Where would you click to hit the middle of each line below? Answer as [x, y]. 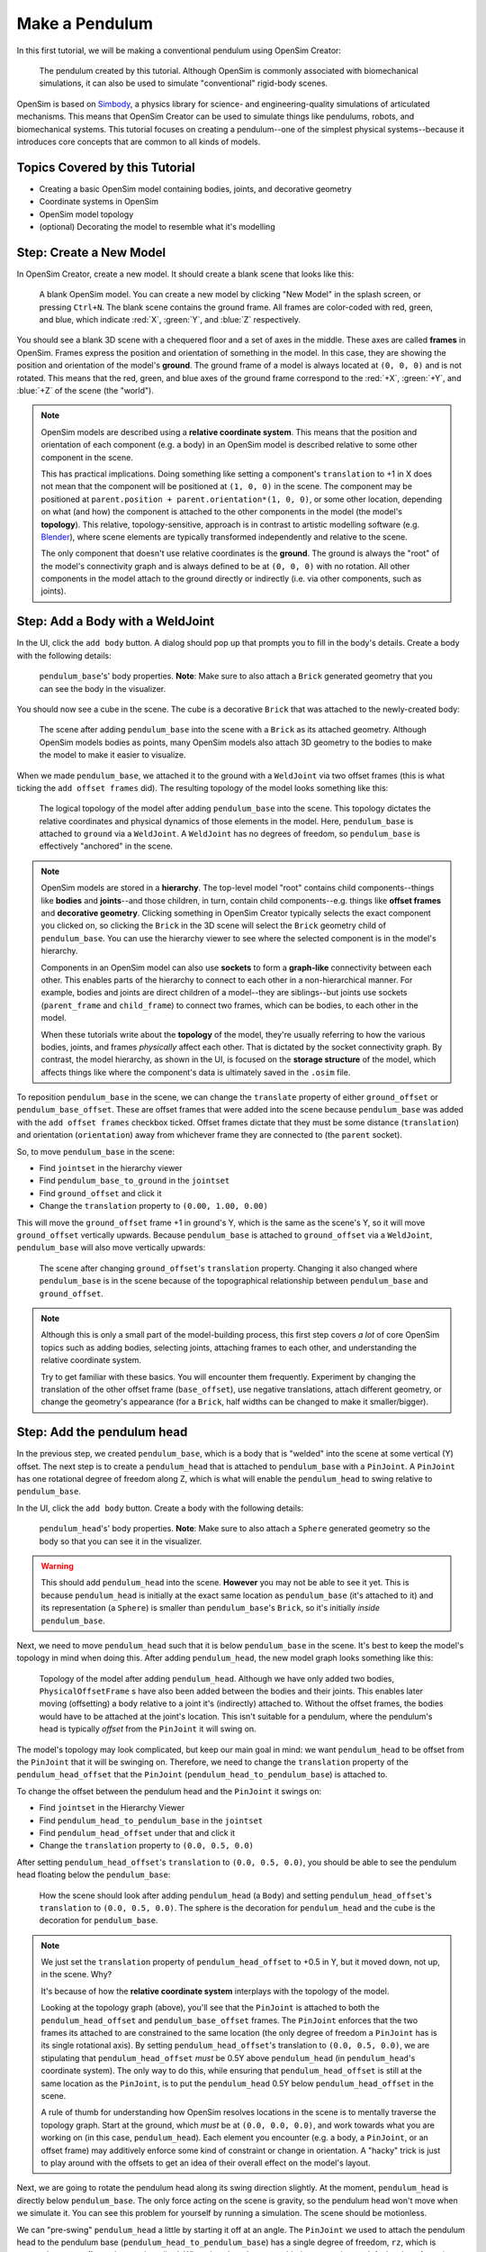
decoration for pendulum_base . [99, 1921]
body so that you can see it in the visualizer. [121, 1541]
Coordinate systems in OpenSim [99, 202]
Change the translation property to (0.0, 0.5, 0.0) [147, 1846]
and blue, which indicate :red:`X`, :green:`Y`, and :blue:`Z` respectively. [170, 320]
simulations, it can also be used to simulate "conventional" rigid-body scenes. [184, 83]
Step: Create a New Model [91, 252]
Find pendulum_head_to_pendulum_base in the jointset [151, 1821]
